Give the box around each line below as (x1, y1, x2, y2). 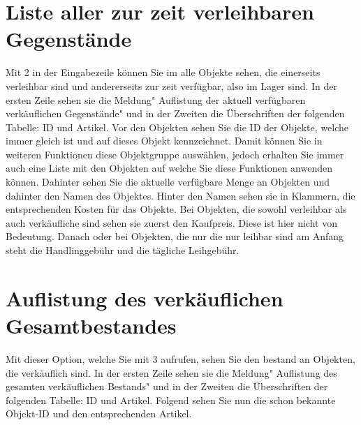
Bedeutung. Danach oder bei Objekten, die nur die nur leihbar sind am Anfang (6, 229, 344, 244)
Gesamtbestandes (6, 311, 177, 339)
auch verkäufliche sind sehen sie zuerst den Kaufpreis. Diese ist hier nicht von (6, 215, 337, 230)
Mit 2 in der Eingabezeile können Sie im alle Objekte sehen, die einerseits (6, 65, 321, 80)
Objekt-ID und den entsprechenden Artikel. (6, 406, 192, 421)
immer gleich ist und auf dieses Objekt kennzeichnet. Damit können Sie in (6, 133, 323, 148)
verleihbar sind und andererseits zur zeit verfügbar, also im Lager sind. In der (6, 78, 338, 93)
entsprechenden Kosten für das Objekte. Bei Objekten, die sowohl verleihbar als (6, 202, 347, 216)
